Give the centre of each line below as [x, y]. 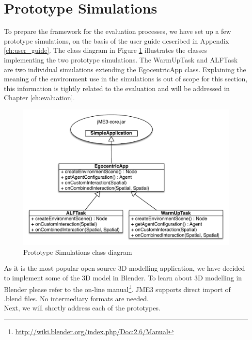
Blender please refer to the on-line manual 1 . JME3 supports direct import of [117, 288]
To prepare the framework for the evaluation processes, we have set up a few [118, 31]
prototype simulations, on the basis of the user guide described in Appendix [117, 40]
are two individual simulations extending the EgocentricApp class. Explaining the [125, 69]
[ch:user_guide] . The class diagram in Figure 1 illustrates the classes [106, 50]
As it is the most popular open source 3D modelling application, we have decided [125, 268]
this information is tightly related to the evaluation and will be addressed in [117, 88]
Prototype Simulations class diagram [78, 252]
